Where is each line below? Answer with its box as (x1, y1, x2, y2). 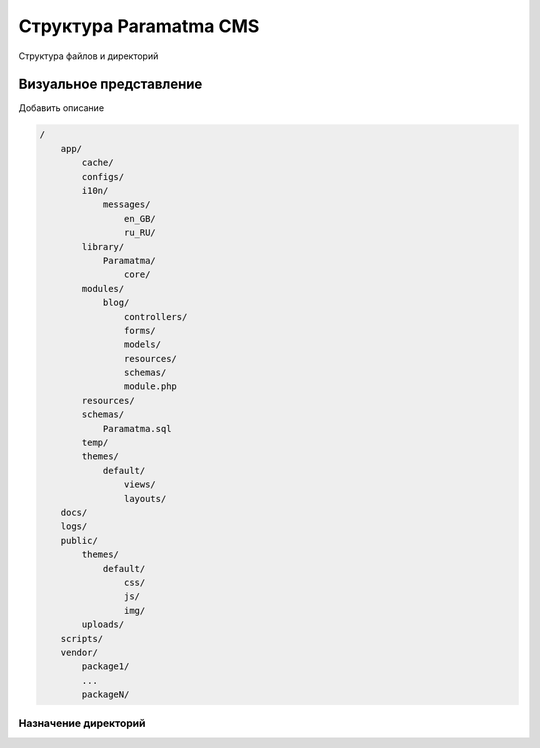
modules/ (81, 283, 125, 294)
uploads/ (81, 619, 125, 630)
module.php (123, 381, 177, 392)
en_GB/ (123, 213, 157, 224)
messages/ (102, 199, 151, 210)
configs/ (81, 171, 125, 182)
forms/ (123, 325, 157, 336)
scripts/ (60, 633, 104, 644)
